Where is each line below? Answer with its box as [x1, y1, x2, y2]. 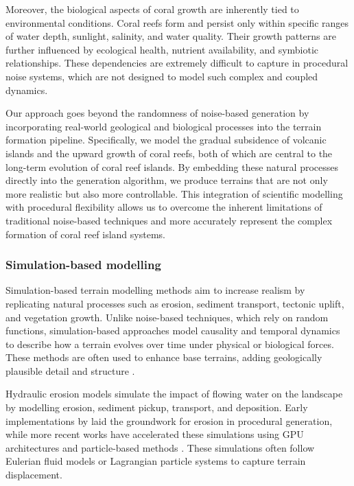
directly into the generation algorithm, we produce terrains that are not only [5, 173, 328, 187]
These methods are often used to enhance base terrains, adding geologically [5, 350, 322, 364]
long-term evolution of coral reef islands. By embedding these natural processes [5, 159, 338, 174]
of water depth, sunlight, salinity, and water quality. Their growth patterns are [5, 29, 336, 43]
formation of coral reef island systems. [5, 227, 165, 241]
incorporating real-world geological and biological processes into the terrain [5, 119, 322, 133]
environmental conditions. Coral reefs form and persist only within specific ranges [5, 15, 349, 30]
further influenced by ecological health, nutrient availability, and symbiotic [5, 42, 319, 56]
